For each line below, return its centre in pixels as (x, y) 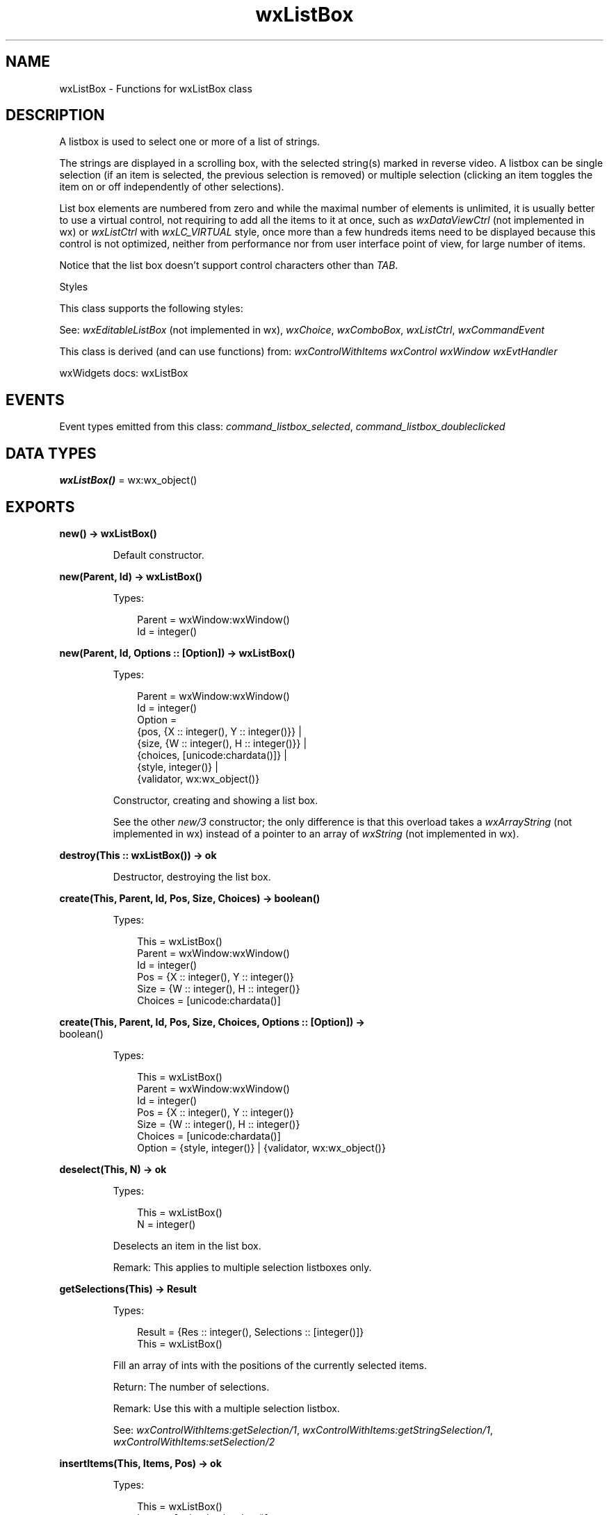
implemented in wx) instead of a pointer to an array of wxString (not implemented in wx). (316, 833)
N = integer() (167, 1224)
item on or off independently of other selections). (172, 187)
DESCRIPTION (55, 115)
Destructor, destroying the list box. (192, 876)
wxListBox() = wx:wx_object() (128, 480)
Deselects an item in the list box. (187, 1245)
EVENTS (35, 400)
